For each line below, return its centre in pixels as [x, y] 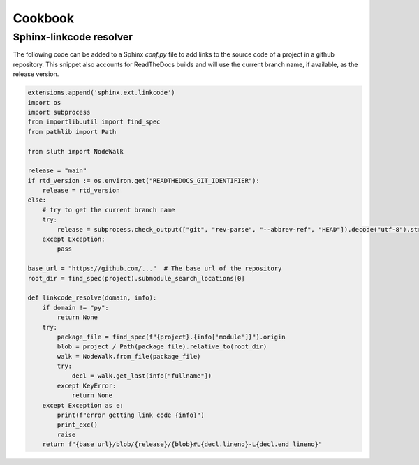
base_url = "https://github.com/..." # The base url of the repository [155, 268]
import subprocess [59, 112]
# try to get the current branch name [109, 210]
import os [44, 102]
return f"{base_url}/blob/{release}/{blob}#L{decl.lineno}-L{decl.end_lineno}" [182, 444]
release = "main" [57, 171]
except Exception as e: [83, 405]
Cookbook [44, 18]
